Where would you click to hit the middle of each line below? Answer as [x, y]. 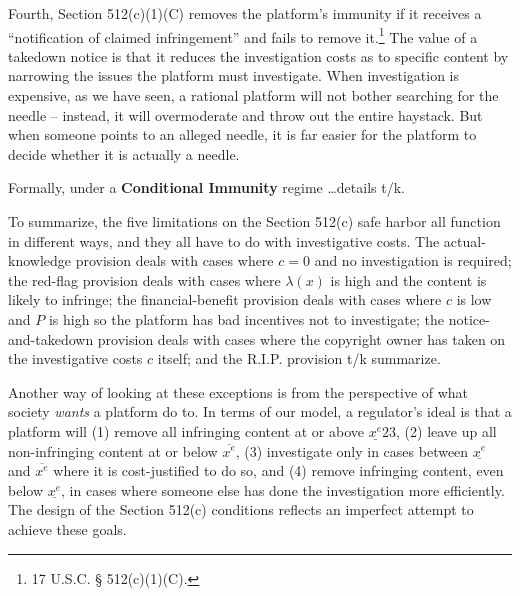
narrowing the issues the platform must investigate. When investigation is [233, 75]
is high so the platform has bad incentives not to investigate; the [246, 318]
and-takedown [51, 338]
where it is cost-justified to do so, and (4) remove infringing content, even [278, 470]
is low [474, 299]
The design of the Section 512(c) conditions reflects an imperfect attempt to [241, 509]
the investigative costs [75, 358]
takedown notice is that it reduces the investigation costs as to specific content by [258, 55]
